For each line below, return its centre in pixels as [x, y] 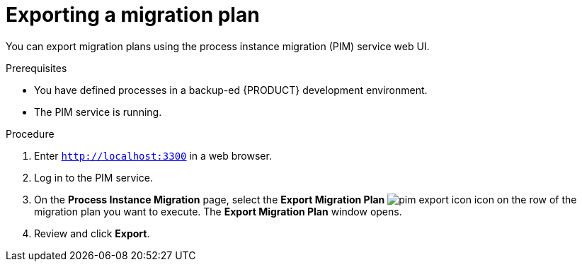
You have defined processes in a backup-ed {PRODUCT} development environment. [231, 90]
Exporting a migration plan [133, 15]
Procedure [30, 133]
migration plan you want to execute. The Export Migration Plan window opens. [218, 211]
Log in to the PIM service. [93, 177]
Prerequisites [36, 68]
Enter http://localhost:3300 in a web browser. [153, 155]
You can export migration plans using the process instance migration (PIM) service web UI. [218, 46]
